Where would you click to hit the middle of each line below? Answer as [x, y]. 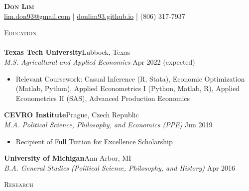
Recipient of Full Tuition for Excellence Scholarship [94, 141]
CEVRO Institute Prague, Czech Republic [71, 115]
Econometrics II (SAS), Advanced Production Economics [103, 98]
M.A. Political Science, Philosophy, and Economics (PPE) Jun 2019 [108, 124]
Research [19, 184]
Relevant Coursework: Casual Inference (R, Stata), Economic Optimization [130, 78]
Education [20, 33]
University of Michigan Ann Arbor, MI [68, 158]
